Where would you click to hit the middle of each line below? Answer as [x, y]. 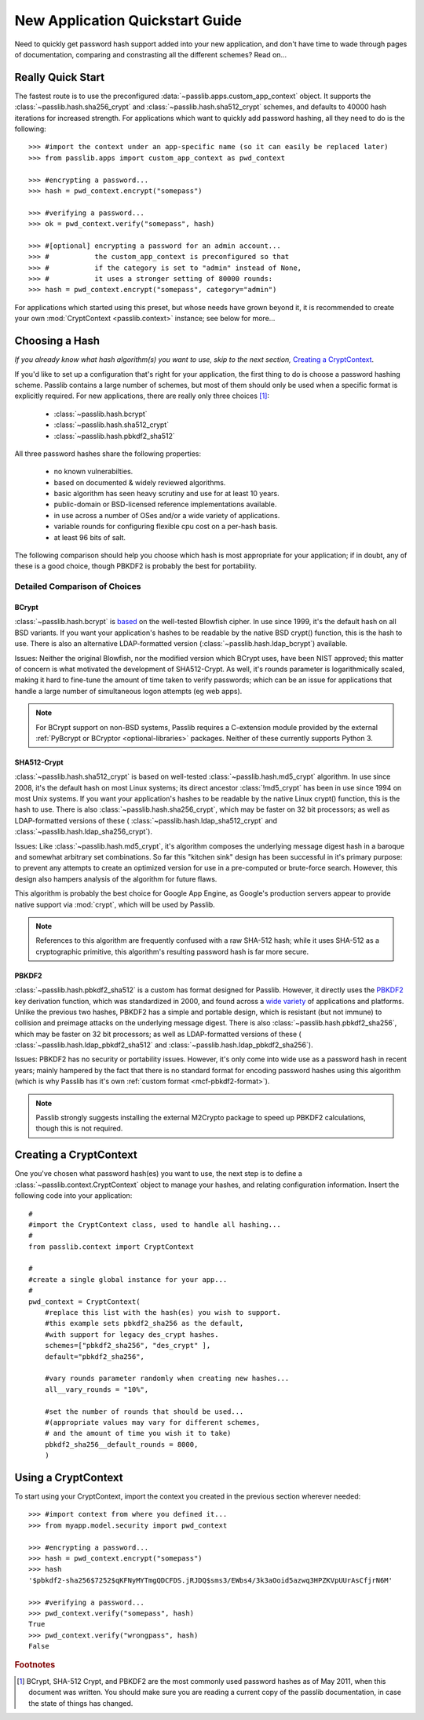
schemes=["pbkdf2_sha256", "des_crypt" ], [128, 1346]
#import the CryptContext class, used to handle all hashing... [155, 1224]
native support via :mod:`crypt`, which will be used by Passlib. [115, 904]
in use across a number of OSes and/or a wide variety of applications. [167, 515]
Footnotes [35, 1665]
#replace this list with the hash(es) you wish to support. [163, 1313]
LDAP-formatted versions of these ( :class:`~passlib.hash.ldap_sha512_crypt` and [146, 820]
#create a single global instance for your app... [128, 1279]
